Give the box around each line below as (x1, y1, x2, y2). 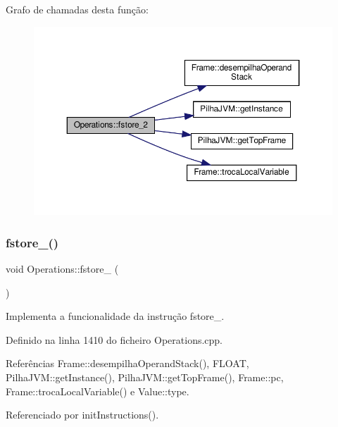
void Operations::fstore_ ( (6, 261, 119, 276)
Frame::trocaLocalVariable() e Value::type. (6, 383, 189, 398)
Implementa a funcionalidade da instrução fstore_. (6, 309, 225, 323)
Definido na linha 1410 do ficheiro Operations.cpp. (6, 332, 223, 347)
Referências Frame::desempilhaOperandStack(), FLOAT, (6, 356, 249, 371)
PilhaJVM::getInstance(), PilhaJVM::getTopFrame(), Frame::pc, (6, 370, 284, 385)
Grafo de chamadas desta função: (6, 2, 149, 16)
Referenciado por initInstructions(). (6, 407, 159, 422)
